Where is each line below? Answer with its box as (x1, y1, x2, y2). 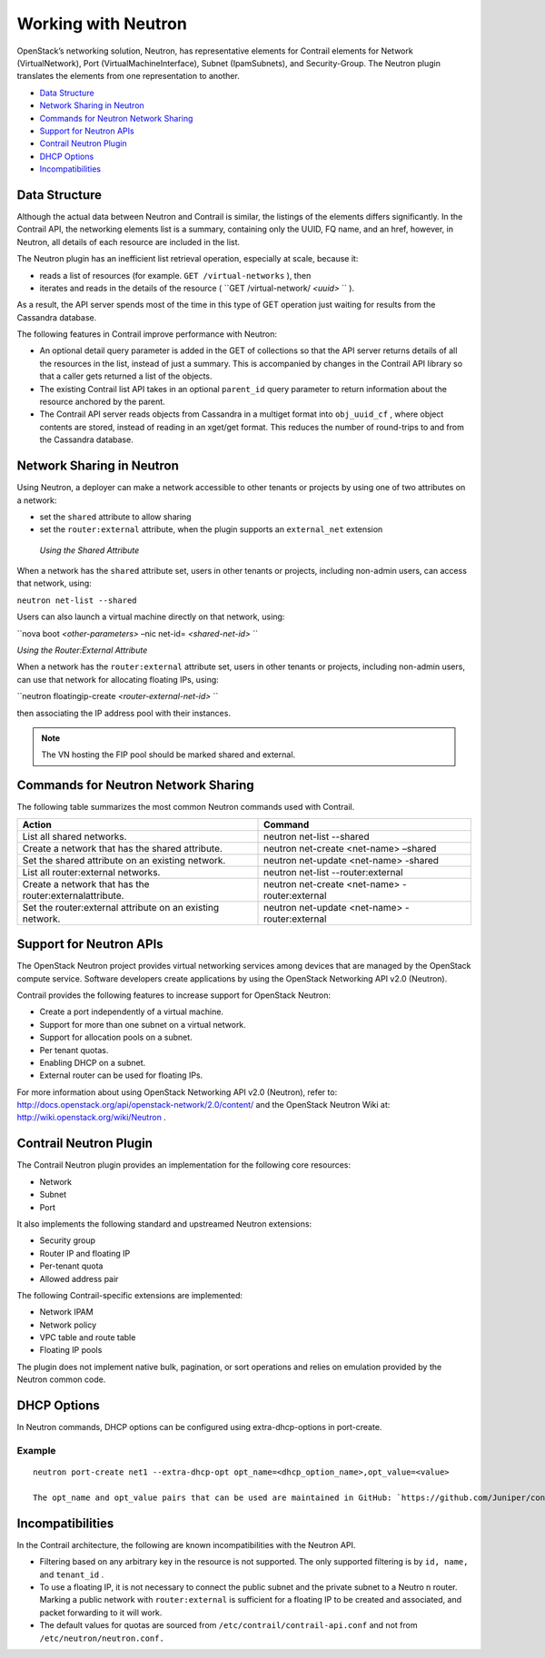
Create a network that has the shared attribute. (22, 842, 223, 854)
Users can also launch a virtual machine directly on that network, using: (16, 611, 285, 622)
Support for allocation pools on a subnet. (39, 1031, 193, 1043)
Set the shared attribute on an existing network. (22, 854, 226, 866)
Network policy (39, 1319, 97, 1330)
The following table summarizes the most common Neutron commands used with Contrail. (16, 802, 355, 813)
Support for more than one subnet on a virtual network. (39, 1019, 247, 1030)
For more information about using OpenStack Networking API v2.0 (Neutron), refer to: (16, 1086, 338, 1098)
